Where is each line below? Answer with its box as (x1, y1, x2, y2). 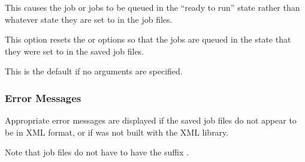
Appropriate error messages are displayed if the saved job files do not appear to (5, 114, 297, 127)
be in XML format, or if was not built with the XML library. (5, 125, 229, 138)
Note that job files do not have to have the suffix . (5, 146, 189, 158)
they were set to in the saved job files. (5, 44, 144, 57)
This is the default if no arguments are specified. (5, 65, 183, 77)
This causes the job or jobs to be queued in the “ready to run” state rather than (5, 1, 300, 13)
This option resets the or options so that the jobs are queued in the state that (5, 33, 291, 46)
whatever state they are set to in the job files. (5, 13, 173, 25)
